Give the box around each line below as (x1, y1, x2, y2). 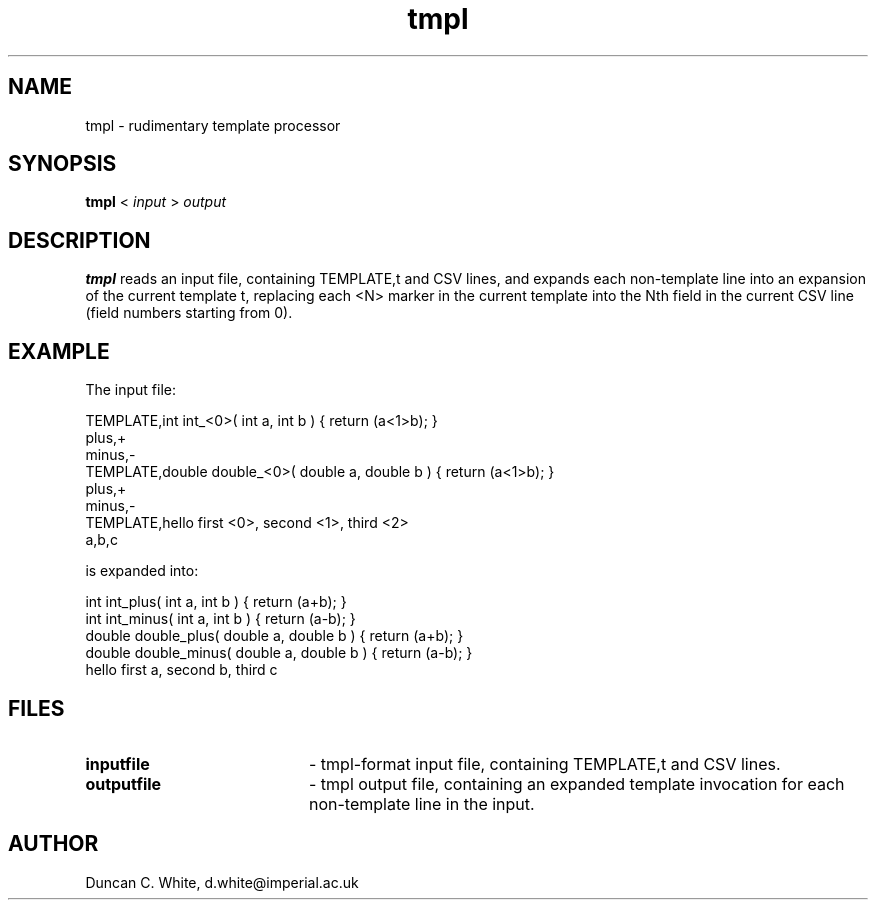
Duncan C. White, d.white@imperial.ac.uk (85, 873, 359, 891)
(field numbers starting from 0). (85, 304, 293, 322)
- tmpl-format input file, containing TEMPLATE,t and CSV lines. (308, 753, 781, 774)
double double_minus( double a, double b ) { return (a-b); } (85, 644, 473, 662)
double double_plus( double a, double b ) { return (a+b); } (85, 627, 464, 645)
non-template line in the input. (308, 793, 535, 814)
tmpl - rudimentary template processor (85, 116, 341, 134)
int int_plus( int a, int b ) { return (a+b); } (85, 593, 347, 611)
